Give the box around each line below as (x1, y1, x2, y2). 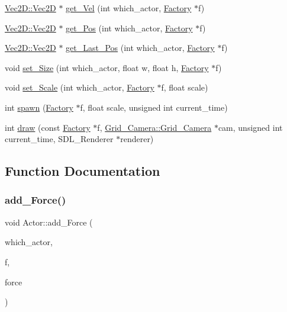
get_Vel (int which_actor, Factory (66, 2, 192, 14)
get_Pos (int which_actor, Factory (66, 21, 193, 34)
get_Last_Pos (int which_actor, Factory (66, 41, 215, 54)
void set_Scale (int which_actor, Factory (5, 81, 154, 94)
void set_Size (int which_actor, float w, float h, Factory (5, 61, 209, 73)
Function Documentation (5, 162, 160, 180)
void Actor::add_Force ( (5, 215, 93, 228)
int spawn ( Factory (5, 101, 73, 113)
